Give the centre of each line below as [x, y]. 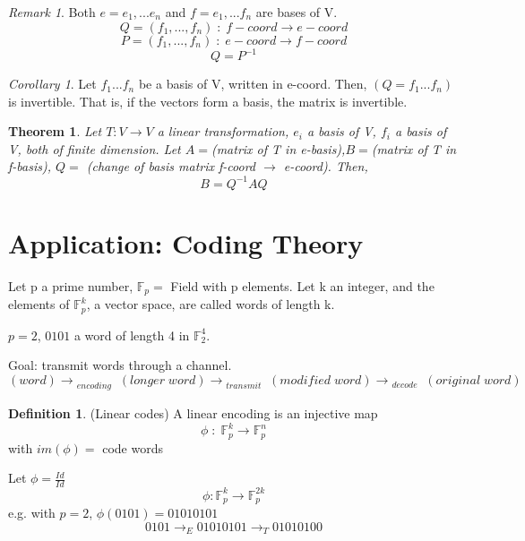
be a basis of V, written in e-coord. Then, [253, 84]
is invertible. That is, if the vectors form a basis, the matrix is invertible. [208, 101]
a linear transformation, [223, 131]
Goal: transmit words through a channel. [120, 365]
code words [133, 447]
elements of [39, 304]
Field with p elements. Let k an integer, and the [302, 285]
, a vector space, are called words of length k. [211, 304]
